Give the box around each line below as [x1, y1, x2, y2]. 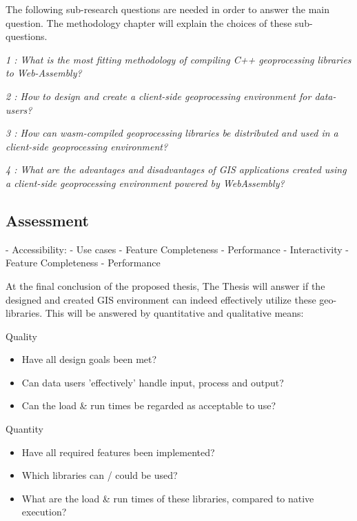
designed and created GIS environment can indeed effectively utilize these [6, 292, 316, 306]
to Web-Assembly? [6, 66, 82, 80]
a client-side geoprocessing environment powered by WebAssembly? [6, 175, 285, 190]
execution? [21, 504, 67, 519]
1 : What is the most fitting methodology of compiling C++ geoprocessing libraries [6, 52, 351, 66]
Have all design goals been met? [21, 352, 157, 366]
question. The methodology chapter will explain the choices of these [6, 15, 292, 30]
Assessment [6, 209, 89, 230]
